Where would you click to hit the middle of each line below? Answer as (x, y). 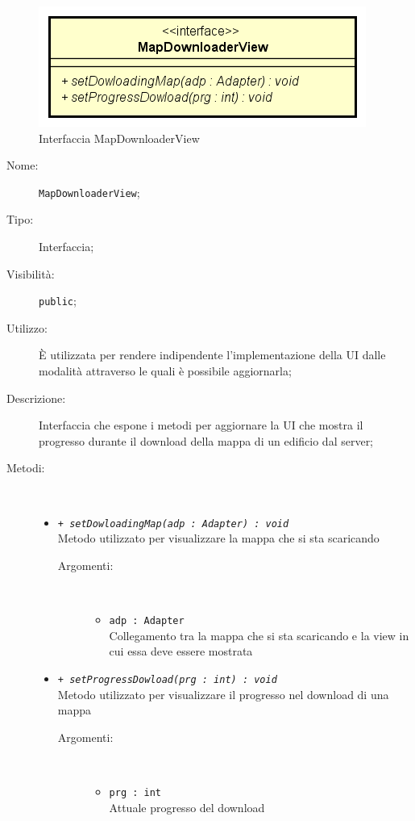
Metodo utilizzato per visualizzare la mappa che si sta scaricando (218, 538)
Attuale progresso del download (187, 807)
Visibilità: (31, 273)
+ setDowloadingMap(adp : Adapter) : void (173, 524)
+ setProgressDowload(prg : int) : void (167, 679)
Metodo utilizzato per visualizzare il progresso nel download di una (223, 694)
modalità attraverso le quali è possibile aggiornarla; (165, 371)
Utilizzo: (27, 327)
